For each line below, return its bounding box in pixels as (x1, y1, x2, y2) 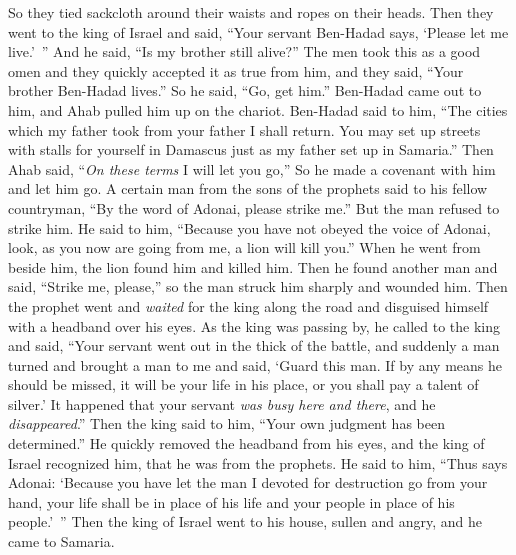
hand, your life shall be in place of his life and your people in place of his (8, 491, 455, 512)
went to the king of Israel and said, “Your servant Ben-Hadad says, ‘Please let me (8, 21, 509, 42)
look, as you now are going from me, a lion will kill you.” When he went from (8, 237, 481, 258)
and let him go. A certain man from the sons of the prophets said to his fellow (8, 178, 488, 199)
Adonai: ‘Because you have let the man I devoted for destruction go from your (8, 472, 488, 493)
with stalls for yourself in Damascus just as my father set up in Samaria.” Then (8, 139, 494, 160)
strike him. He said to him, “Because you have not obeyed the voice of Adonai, (8, 217, 491, 238)
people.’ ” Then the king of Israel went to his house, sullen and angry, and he (8, 511, 483, 532)
